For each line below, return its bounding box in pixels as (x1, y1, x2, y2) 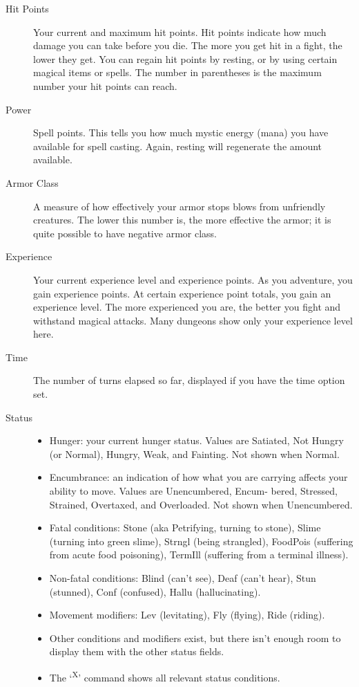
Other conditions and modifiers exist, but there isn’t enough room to (49, 630, 341, 645)
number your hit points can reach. (33, 78, 177, 93)
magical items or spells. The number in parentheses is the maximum (33, 65, 322, 80)
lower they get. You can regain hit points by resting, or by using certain (33, 51, 338, 66)
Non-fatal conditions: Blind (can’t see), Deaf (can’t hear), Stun (49, 571, 316, 585)
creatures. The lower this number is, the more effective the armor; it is (33, 212, 331, 227)
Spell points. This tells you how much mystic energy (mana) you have (33, 125, 329, 140)
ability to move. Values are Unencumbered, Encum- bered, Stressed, (49, 484, 338, 498)
